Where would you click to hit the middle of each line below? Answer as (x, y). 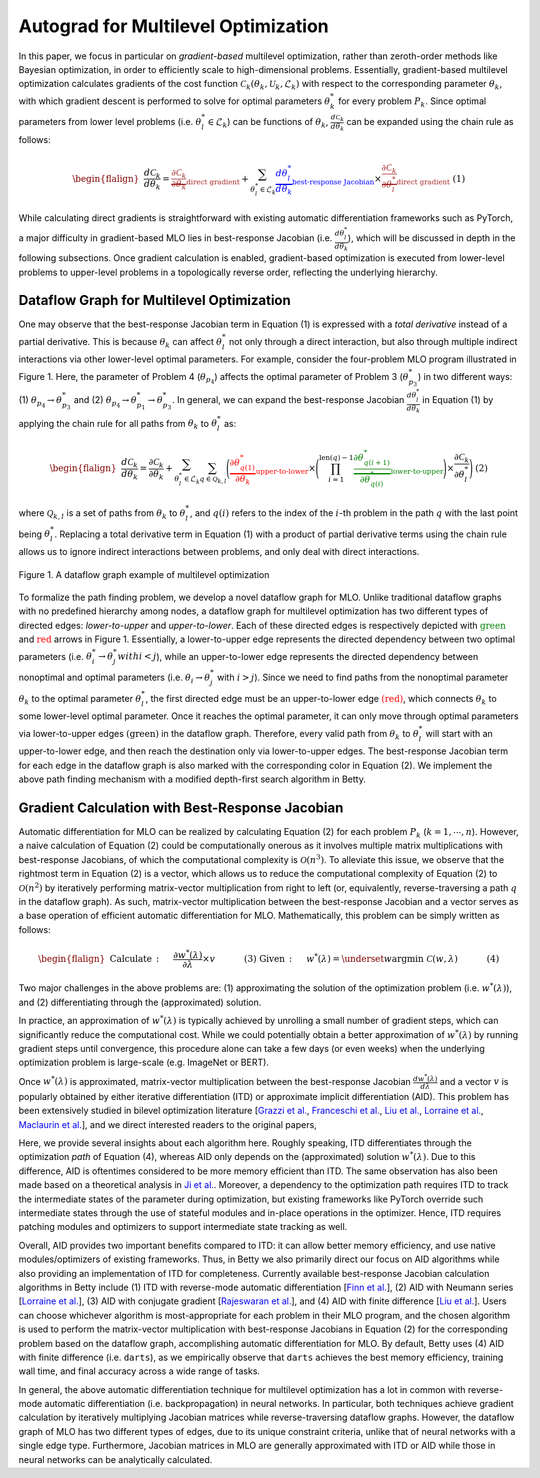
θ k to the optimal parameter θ (80, 699)
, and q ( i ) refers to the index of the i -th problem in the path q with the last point (354, 512)
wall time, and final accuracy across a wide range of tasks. (139, 1371)
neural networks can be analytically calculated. (115, 1459)
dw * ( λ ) (425, 1078)
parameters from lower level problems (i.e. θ (110, 122)
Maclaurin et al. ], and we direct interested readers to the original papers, (167, 1124)
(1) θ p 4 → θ (40, 402)
